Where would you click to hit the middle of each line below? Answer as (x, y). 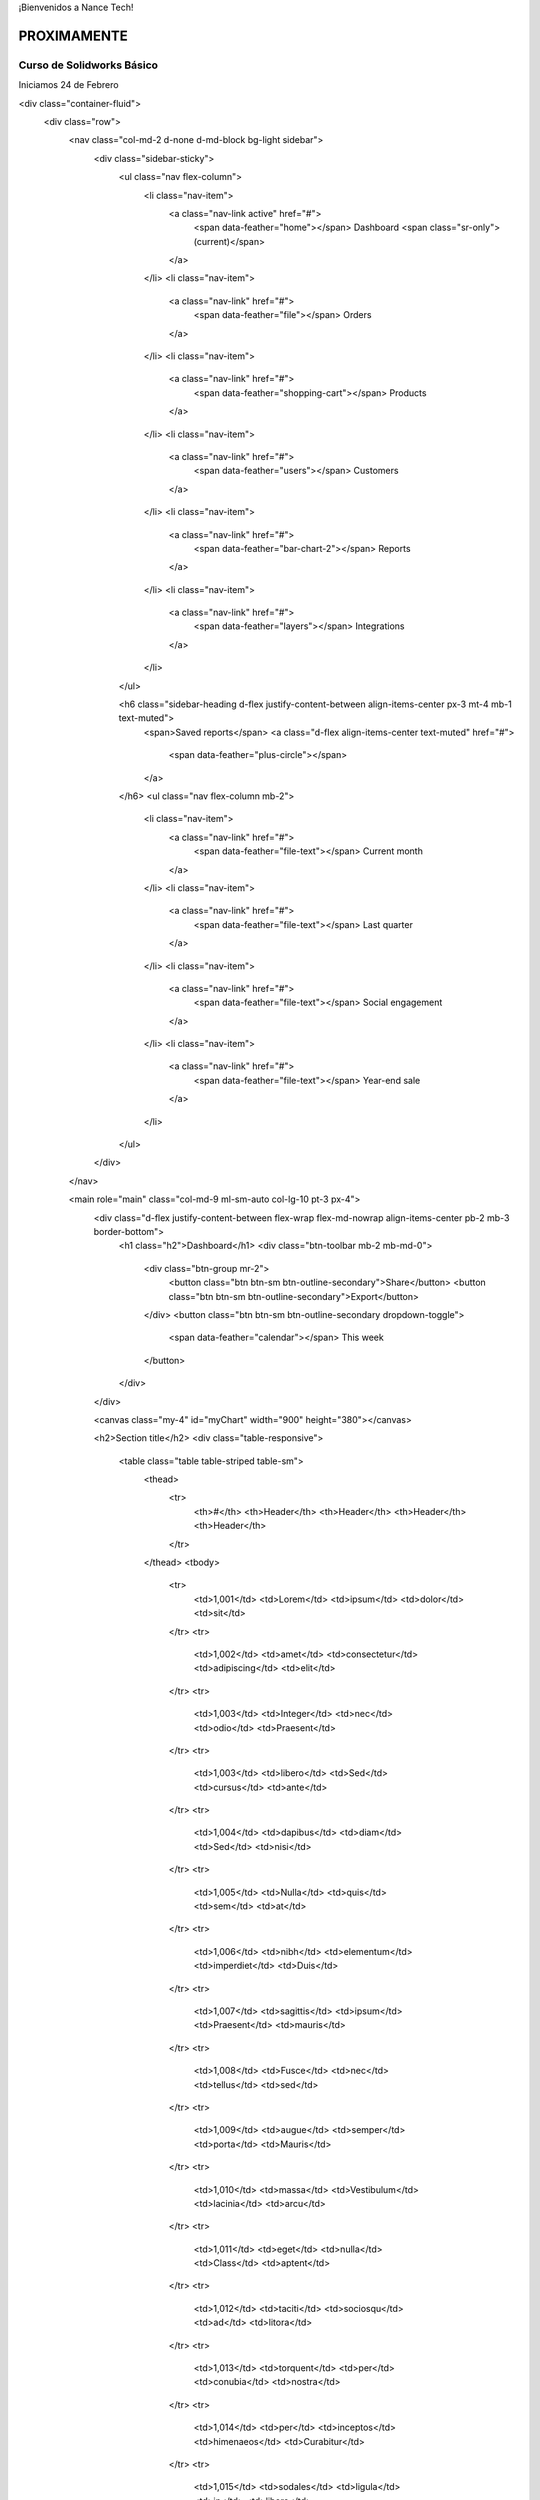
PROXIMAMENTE (73, 35)
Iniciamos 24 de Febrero (68, 85)
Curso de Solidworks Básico (88, 65)
